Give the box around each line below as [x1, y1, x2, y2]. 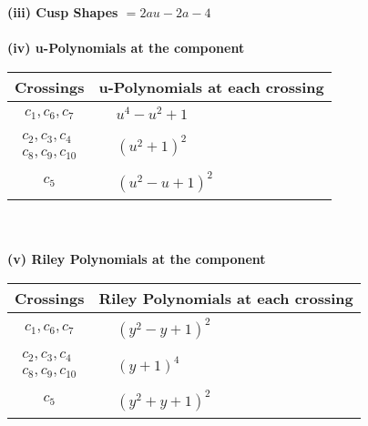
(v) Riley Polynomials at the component [7, 249, 266, 269]
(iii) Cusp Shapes [7, 3, 118, 21]
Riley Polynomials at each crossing [98, 287, 353, 309]
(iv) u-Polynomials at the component [7, 38, 245, 57]
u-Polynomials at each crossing [98, 76, 324, 97]
